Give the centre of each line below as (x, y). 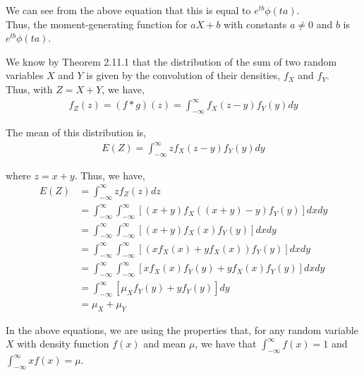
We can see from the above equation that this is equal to (128, 10)
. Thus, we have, (110, 175)
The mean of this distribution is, (76, 132)
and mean (165, 344)
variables (25, 75)
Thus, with (29, 89)
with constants (255, 24)
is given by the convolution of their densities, (183, 75)
